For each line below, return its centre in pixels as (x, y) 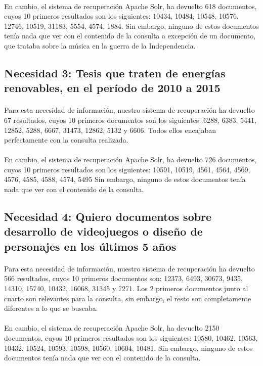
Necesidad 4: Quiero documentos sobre (108, 217)
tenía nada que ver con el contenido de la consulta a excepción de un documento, (130, 36)
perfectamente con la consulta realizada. (66, 140)
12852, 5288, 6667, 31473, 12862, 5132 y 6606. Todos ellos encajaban (110, 130)
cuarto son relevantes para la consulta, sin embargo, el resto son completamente (128, 298)
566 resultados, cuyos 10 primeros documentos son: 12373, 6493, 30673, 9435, (123, 278)
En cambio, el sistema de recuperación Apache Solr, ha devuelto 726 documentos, (130, 159)
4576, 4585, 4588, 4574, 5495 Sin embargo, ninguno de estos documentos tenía (125, 179)
